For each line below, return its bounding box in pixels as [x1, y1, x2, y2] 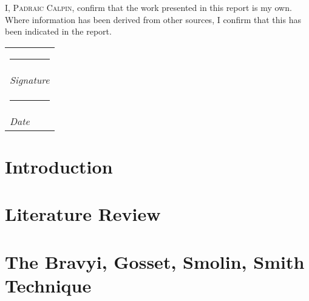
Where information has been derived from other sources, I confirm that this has [5, 13, 301, 25]
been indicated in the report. [5, 25, 112, 38]
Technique [5, 272, 92, 297]
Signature [10, 72, 50, 87]
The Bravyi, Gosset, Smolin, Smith [5, 249, 305, 274]
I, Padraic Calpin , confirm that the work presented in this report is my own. [5, 1, 292, 13]
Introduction [5, 154, 113, 178]
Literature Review [5, 201, 161, 226]
